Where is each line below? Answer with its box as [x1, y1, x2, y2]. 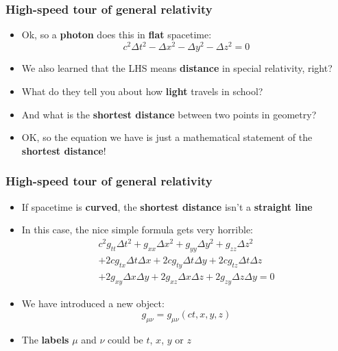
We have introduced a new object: [21, 296, 165, 310]
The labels [21, 333, 69, 347]
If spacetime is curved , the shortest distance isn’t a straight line [21, 199, 313, 213]
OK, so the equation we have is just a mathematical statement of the [21, 130, 313, 144]
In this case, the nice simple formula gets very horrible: [21, 222, 254, 237]
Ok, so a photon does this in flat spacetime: [21, 27, 212, 42]
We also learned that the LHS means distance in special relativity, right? [21, 61, 333, 75]
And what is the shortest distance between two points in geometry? [21, 107, 317, 121]
